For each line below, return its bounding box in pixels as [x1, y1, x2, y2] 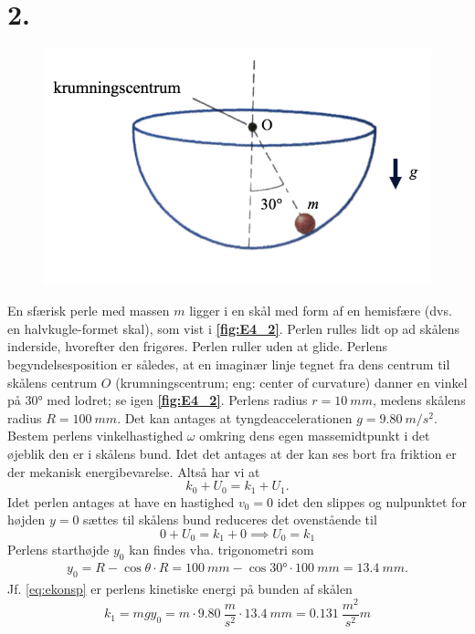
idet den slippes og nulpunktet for [277, 492, 467, 511]
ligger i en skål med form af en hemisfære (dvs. [189, 301, 452, 320]
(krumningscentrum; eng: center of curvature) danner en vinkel [115, 372, 468, 391]
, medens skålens [372, 390, 466, 410]
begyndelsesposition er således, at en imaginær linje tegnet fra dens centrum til [7, 355, 450, 374]
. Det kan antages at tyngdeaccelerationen [117, 408, 353, 427]
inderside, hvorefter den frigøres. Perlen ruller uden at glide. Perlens [7, 337, 387, 356]
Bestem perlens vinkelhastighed [7, 426, 184, 445]
